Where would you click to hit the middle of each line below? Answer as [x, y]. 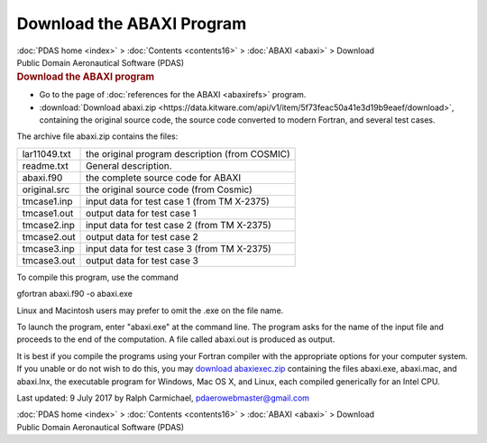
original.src [46, 189]
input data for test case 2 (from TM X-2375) [179, 225]
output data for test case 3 [142, 260]
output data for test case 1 [142, 213]
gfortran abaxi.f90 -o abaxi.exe [74, 294]
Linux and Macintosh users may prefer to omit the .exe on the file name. [150, 310]
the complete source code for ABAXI [164, 178]
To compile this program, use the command [98, 277]
